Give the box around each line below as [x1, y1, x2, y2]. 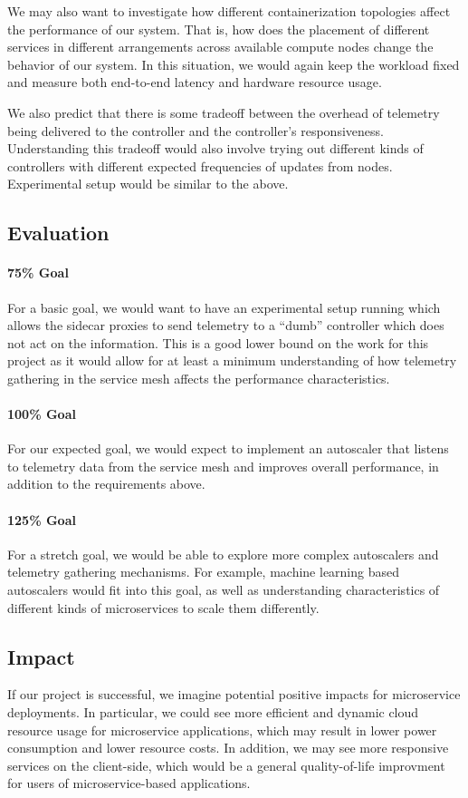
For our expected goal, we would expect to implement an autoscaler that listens [7, 439, 449, 458]
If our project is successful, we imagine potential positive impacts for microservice [7, 685, 461, 704]
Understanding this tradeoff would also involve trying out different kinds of [7, 139, 424, 158]
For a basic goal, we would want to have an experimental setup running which [7, 297, 441, 316]
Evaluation [7, 219, 110, 247]
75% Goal [7, 263, 69, 282]
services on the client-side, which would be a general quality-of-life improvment [7, 755, 445, 774]
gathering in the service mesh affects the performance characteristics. [7, 368, 390, 387]
